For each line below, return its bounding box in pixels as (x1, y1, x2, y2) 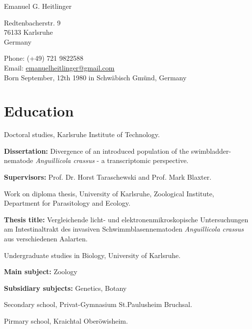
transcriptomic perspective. (107, 155, 189, 165)
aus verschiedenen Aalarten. (4, 234, 88, 244)
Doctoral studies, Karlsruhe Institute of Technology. (4, 129, 160, 140)
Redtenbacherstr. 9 (4, 17, 61, 27)
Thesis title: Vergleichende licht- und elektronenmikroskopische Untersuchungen (4, 214, 249, 224)
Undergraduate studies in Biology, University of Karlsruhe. (4, 250, 181, 260)
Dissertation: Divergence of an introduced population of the (4, 145, 189, 156)
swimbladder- (191, 145, 231, 156)
